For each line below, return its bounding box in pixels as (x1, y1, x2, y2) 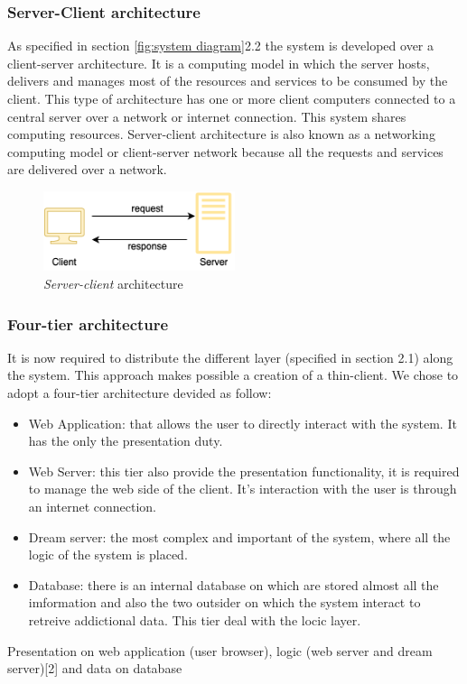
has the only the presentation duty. (28, 431, 223, 450)
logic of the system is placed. (28, 545, 188, 564)
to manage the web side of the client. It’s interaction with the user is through (28, 479, 457, 498)
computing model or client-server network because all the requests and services (7, 142, 444, 161)
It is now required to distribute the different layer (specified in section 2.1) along (7, 347, 453, 366)
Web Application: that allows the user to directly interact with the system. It (28, 413, 457, 432)
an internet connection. (28, 497, 157, 515)
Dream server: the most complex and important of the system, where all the (28, 527, 451, 546)
